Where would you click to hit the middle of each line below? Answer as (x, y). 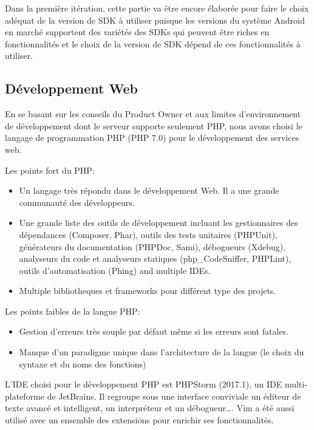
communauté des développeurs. (77, 202)
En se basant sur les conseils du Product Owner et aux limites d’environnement (153, 114)
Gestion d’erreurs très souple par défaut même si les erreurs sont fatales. (154, 331)
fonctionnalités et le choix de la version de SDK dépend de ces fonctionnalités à (153, 43)
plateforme (25, 396)
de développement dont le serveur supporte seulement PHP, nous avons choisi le (154, 125)
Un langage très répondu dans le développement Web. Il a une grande (149, 190)
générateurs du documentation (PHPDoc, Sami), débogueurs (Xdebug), (152, 246)
